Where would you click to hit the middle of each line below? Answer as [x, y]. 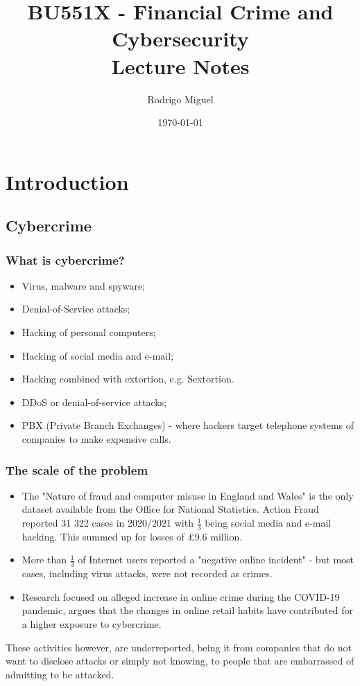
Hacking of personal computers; [89, 332]
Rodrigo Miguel [180, 99]
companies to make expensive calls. [96, 439]
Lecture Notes [180, 65]
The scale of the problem [77, 469]
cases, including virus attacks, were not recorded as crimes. [147, 573]
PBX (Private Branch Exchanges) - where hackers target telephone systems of [188, 425]
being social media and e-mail [268, 523]
